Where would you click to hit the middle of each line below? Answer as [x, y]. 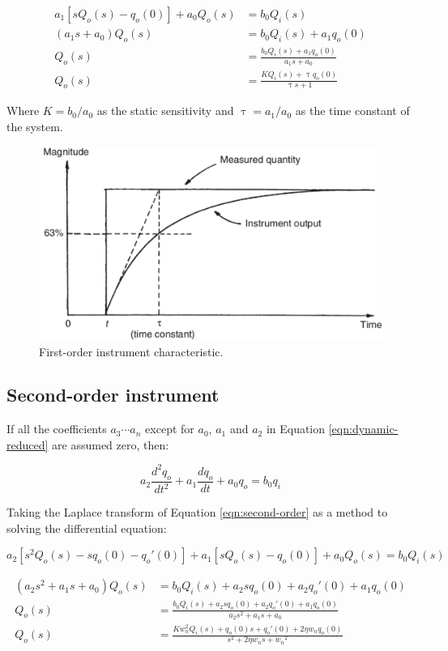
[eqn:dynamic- [363, 429]
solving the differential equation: [87, 528]
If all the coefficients [57, 429]
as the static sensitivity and [165, 111]
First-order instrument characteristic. [131, 351]
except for [170, 429]
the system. [35, 126]
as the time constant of [352, 111]
